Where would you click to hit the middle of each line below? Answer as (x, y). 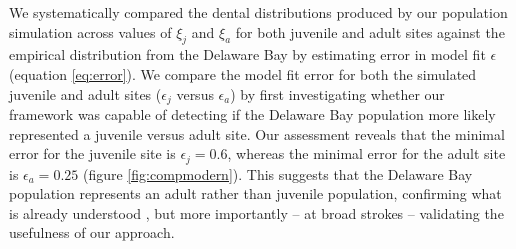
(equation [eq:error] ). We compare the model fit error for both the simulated (243, 73)
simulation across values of (90, 31)
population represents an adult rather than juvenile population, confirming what (255, 193)
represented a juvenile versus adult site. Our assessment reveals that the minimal (257, 133)
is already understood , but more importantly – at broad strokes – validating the (256, 212)
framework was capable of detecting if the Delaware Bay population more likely (252, 114)
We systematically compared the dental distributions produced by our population (258, 12)
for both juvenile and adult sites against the (370, 31)
